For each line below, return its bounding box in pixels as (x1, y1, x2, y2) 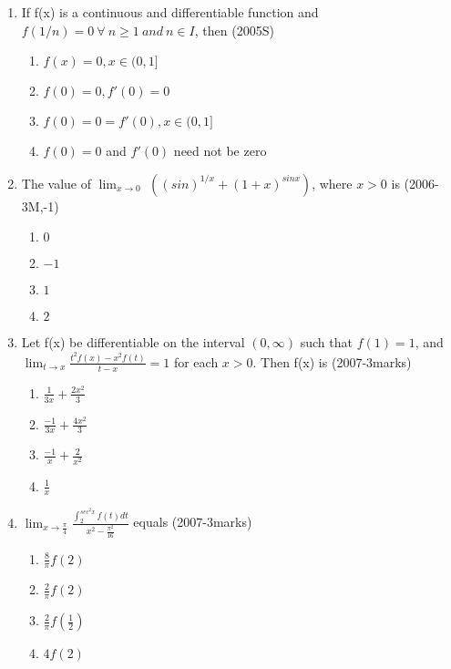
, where (312, 173, 353, 192)
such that (300, 333, 353, 352)
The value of (21, 173, 92, 192)
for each (173, 352, 219, 371)
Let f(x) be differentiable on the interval (21, 333, 245, 352)
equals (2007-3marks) (133, 512, 252, 531)
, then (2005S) (194, 20, 274, 39)
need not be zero (173, 141, 267, 160)
